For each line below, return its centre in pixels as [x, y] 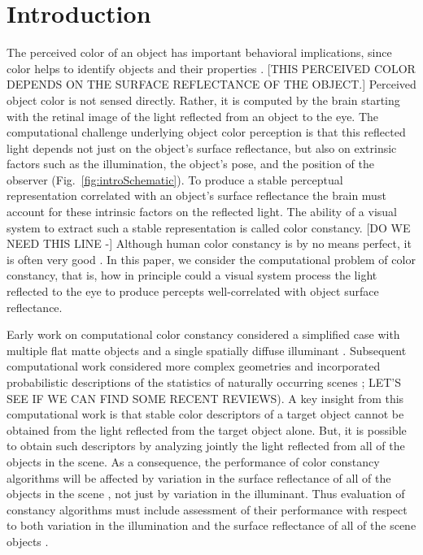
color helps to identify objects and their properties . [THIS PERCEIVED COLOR [211, 68]
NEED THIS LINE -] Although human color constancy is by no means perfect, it [209, 243]
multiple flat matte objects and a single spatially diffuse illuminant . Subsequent [207, 350]
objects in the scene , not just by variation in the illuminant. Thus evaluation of [206, 494]
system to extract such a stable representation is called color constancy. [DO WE [209, 227]
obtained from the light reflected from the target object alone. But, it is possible [207, 429]
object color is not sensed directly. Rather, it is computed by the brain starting [203, 100]
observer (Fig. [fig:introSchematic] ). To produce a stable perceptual [175, 179]
